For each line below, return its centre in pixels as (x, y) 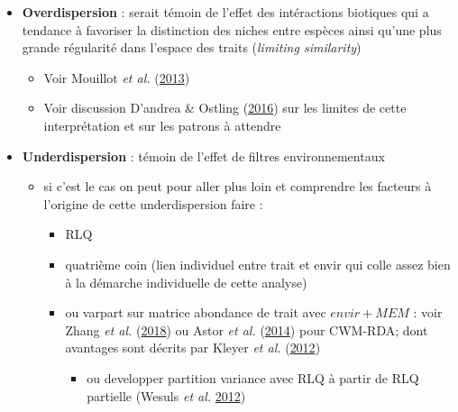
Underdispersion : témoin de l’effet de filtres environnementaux (203, 156)
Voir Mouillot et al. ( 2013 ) (117, 77)
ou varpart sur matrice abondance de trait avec (196, 312)
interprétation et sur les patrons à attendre (162, 125)
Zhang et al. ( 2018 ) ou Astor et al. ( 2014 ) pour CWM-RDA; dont (247, 330)
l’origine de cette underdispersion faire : (153, 203)
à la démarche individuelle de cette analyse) (186, 282)
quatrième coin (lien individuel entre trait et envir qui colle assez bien (258, 264)
